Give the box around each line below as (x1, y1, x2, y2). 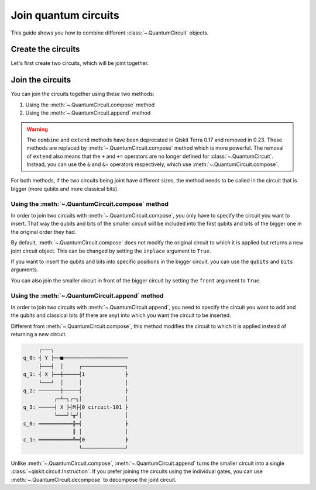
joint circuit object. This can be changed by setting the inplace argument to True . (11, 247, 211, 254)
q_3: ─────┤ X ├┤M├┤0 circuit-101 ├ (23, 403, 129, 410)
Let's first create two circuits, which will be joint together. (11, 60, 149, 67)
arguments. (11, 266, 39, 273)
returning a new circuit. (11, 331, 67, 338)
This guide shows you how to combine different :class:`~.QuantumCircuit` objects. (11, 29, 209, 36)
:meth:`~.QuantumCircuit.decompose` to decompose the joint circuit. (11, 476, 177, 483)
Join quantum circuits (11, 9, 119, 22)
